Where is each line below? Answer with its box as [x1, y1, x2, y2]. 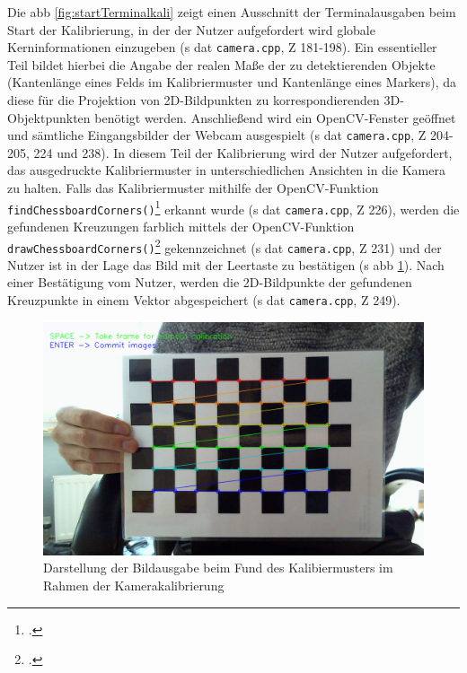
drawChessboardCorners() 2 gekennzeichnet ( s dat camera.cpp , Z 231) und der [7, 235, 442, 257]
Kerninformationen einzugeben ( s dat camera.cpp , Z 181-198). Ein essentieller [7, 38, 437, 57]
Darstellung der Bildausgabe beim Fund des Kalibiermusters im [43, 558, 393, 577]
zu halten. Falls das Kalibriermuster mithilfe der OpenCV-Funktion [7, 179, 379, 197]
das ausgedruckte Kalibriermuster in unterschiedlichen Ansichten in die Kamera [7, 161, 445, 179]
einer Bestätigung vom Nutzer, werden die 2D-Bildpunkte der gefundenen [7, 273, 412, 292]
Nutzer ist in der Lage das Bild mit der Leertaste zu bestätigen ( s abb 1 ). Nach [7, 255, 445, 274]
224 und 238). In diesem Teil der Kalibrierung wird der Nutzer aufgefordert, [33, 143, 453, 162]
